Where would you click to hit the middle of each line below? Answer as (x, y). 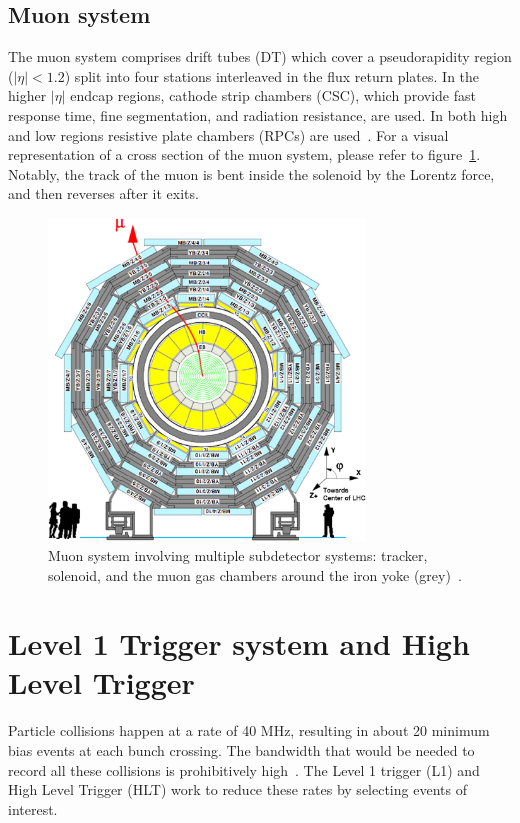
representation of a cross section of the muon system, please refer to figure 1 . (244, 154)
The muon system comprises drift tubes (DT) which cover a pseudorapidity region (260, 56)
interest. (33, 808)
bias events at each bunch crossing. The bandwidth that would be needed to (241, 750)
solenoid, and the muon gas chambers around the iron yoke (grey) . (255, 574)
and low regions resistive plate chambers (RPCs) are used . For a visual (228, 134)
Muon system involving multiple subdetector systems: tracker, (238, 554)
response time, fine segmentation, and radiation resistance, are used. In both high (258, 114)
